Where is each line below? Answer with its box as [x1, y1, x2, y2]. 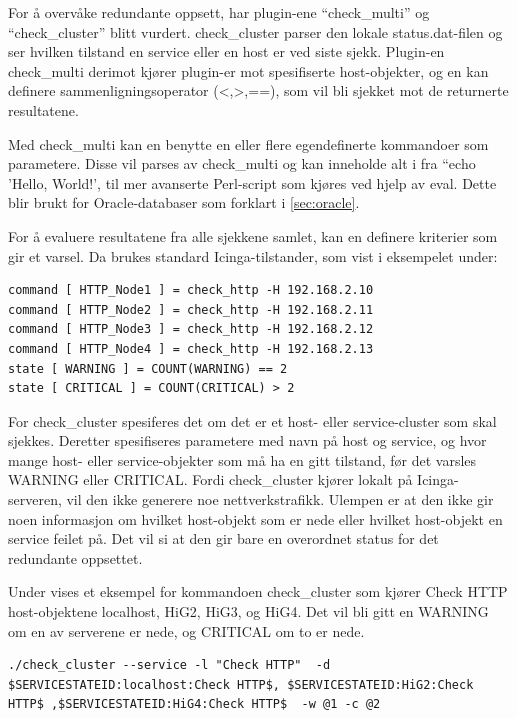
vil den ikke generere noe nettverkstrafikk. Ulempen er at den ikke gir [66, 489, 494, 510]
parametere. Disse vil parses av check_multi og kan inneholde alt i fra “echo [8, 153, 476, 174]
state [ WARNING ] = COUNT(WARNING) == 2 [8, 361, 288, 376]
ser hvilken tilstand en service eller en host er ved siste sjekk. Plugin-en [8, 41, 445, 62]
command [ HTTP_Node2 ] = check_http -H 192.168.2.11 [8, 302, 374, 317]
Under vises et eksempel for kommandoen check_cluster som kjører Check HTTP [8, 581, 508, 602]
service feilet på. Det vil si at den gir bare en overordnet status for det [8, 528, 439, 549]
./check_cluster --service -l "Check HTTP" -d [8, 658, 331, 673]
